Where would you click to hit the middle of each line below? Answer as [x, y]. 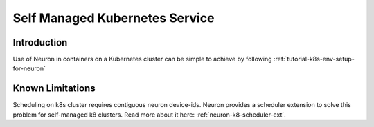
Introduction [40, 42]
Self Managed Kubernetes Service [114, 18]
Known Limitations [54, 89]
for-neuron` [29, 68]
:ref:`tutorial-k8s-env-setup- [314, 59]
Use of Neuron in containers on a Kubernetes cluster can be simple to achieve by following [143, 59]
